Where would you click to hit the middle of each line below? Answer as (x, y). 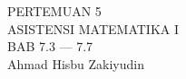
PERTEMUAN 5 (54, 11)
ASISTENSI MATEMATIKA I (93, 28)
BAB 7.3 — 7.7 (50, 46)
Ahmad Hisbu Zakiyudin (76, 63)
